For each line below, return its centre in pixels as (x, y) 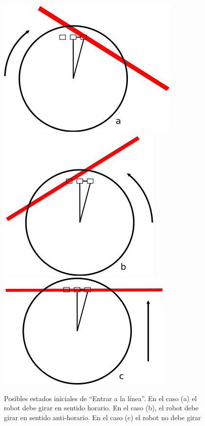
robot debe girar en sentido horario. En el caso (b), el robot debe (101, 408)
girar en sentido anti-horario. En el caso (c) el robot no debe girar (102, 417)
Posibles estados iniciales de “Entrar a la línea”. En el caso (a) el (101, 398)
